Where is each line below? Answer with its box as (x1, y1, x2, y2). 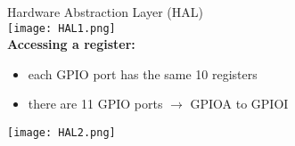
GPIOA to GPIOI (190, 94, 289, 113)
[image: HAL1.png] (7, 21, 116, 35)
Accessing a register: (7, 35, 135, 53)
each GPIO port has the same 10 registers (28, 64, 258, 83)
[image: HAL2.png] (7, 126, 116, 140)
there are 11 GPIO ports (28, 94, 163, 113)
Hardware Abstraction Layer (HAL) (7, 3, 203, 20)
